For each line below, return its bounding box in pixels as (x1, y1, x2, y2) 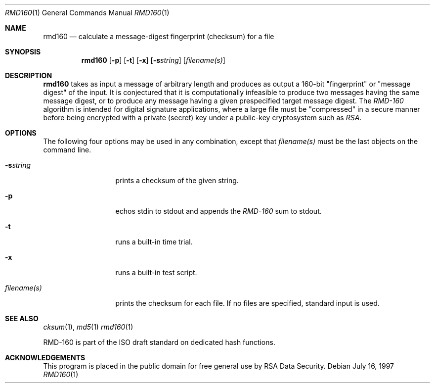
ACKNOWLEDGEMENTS (5, 353, 86, 362)
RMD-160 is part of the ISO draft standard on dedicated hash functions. (43, 338, 275, 346)
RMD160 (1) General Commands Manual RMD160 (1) (5, 8, 170, 17)
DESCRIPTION (5, 71, 52, 80)
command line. (43, 145, 91, 154)
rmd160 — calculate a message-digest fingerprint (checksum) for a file (43, 32, 274, 41)
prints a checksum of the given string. (115, 176, 239, 185)
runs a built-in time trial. (115, 238, 193, 246)
